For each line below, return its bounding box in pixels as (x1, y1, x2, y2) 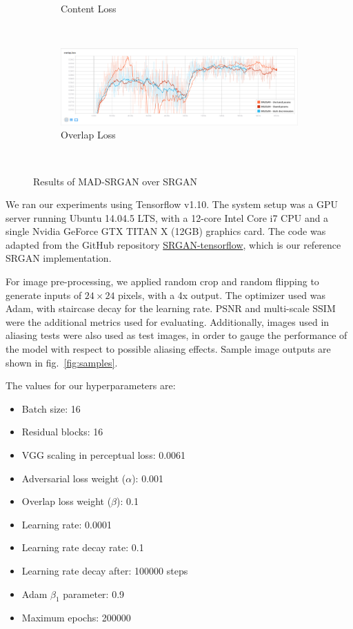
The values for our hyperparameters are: (6, 378, 176, 393)
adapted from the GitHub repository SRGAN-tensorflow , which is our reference (6, 237, 341, 251)
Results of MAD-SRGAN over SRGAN (33, 174, 197, 188)
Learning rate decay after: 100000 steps (21, 563, 188, 577)
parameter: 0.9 (63, 586, 125, 601)
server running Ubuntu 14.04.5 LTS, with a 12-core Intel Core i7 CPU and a (6, 210, 329, 225)
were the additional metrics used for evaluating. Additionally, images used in (6, 314, 330, 329)
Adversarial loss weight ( (21, 471, 126, 485)
